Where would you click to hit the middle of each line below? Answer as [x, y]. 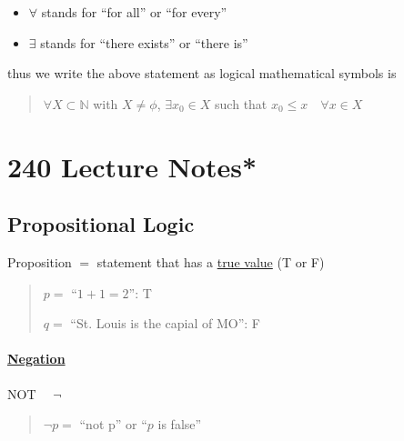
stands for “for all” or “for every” [134, 12]
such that [241, 103]
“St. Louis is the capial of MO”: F [165, 323]
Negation [36, 359]
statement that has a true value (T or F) [211, 261]
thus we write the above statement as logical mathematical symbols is [202, 73]
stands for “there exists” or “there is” [144, 42]
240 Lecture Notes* [132, 166]
